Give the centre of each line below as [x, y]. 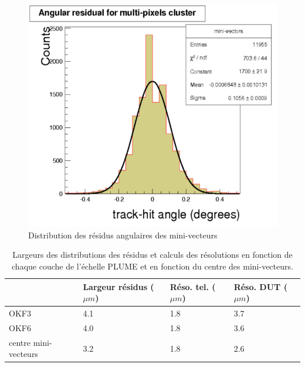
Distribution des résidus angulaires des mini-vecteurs [123, 235]
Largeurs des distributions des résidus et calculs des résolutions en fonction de [152, 255]
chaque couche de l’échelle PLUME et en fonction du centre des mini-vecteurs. [152, 266]
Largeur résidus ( [118, 286]
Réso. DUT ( [260, 286]
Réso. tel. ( [193, 286]
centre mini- [30, 342]
